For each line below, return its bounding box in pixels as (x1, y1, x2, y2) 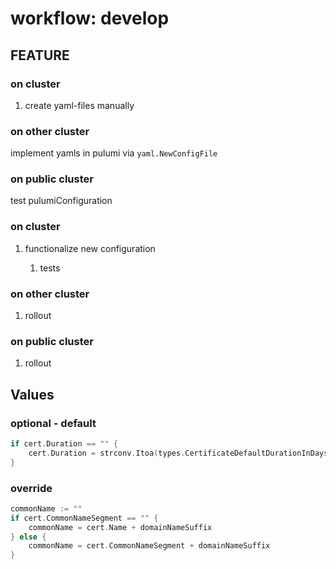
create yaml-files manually (24, 99, 135, 111)
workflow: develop (10, 7, 170, 30)
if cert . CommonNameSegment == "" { (10, 513, 159, 523)
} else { (10, 532, 47, 542)
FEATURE (10, 47, 70, 64)
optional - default (10, 416, 97, 430)
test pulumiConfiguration (10, 195, 113, 207)
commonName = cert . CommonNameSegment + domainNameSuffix (28, 541, 271, 551)
